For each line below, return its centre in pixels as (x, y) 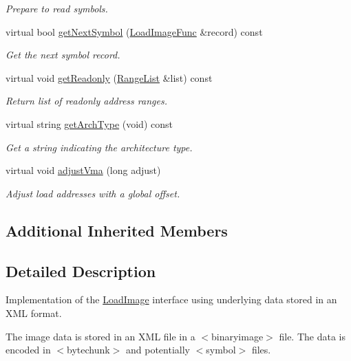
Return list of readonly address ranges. (86, 101)
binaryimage (237, 336)
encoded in (28, 350)
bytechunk (88, 350)
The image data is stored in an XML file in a (100, 336)
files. (261, 350)
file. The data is (312, 336)
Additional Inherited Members (117, 230)
